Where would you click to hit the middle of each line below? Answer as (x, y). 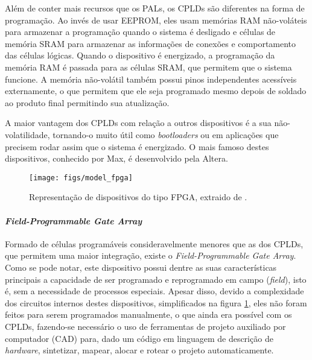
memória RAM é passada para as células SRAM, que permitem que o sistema (148, 67)
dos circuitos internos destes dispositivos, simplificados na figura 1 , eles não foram (156, 302)
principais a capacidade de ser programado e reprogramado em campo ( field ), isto (156, 279)
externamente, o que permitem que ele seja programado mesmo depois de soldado (156, 91)
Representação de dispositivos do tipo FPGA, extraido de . (138, 197)
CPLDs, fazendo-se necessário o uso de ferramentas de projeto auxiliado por (145, 326)
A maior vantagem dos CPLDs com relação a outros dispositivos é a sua (138, 123)
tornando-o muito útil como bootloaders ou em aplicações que (166, 134)
